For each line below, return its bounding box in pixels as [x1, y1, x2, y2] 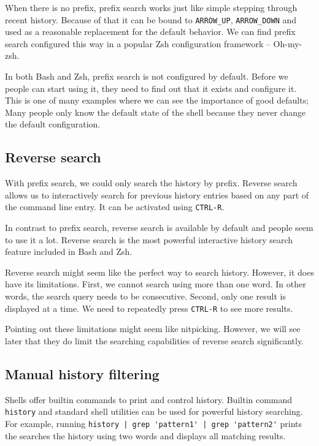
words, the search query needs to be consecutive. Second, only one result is [5, 290, 286, 303]
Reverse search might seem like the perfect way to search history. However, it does [5, 265, 314, 278]
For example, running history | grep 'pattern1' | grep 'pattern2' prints [5, 417, 302, 429]
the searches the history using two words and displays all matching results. [5, 429, 286, 442]
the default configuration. [5, 118, 101, 130]
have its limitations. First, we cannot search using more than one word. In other [5, 278, 306, 290]
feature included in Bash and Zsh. [5, 245, 133, 258]
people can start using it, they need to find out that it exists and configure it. [5, 81, 297, 94]
